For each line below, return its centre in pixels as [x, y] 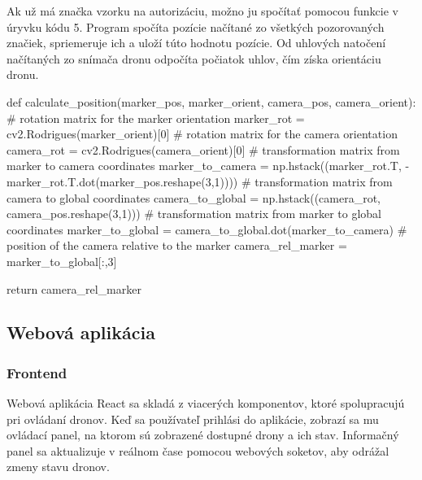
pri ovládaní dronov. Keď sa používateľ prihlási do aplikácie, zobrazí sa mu [193, 419]
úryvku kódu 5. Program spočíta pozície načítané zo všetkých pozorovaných [196, 26]
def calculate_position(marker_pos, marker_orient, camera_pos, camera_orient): [211, 101]
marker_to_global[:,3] [62, 261]
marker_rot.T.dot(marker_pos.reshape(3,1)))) [122, 181]
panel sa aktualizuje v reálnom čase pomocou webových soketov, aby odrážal [198, 450]
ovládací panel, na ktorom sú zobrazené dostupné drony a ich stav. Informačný [203, 435]
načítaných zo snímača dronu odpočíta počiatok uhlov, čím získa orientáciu [194, 58]
